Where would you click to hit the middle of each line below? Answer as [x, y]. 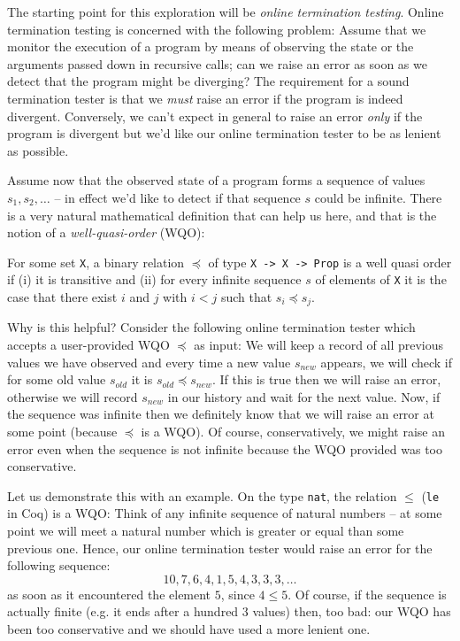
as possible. [38, 150]
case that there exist [62, 297]
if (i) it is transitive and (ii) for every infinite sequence [154, 279]
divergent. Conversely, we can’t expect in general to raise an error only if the [215, 116]
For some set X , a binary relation [96, 262]
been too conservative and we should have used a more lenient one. [189, 629]
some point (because [62, 432]
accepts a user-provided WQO [88, 345]
